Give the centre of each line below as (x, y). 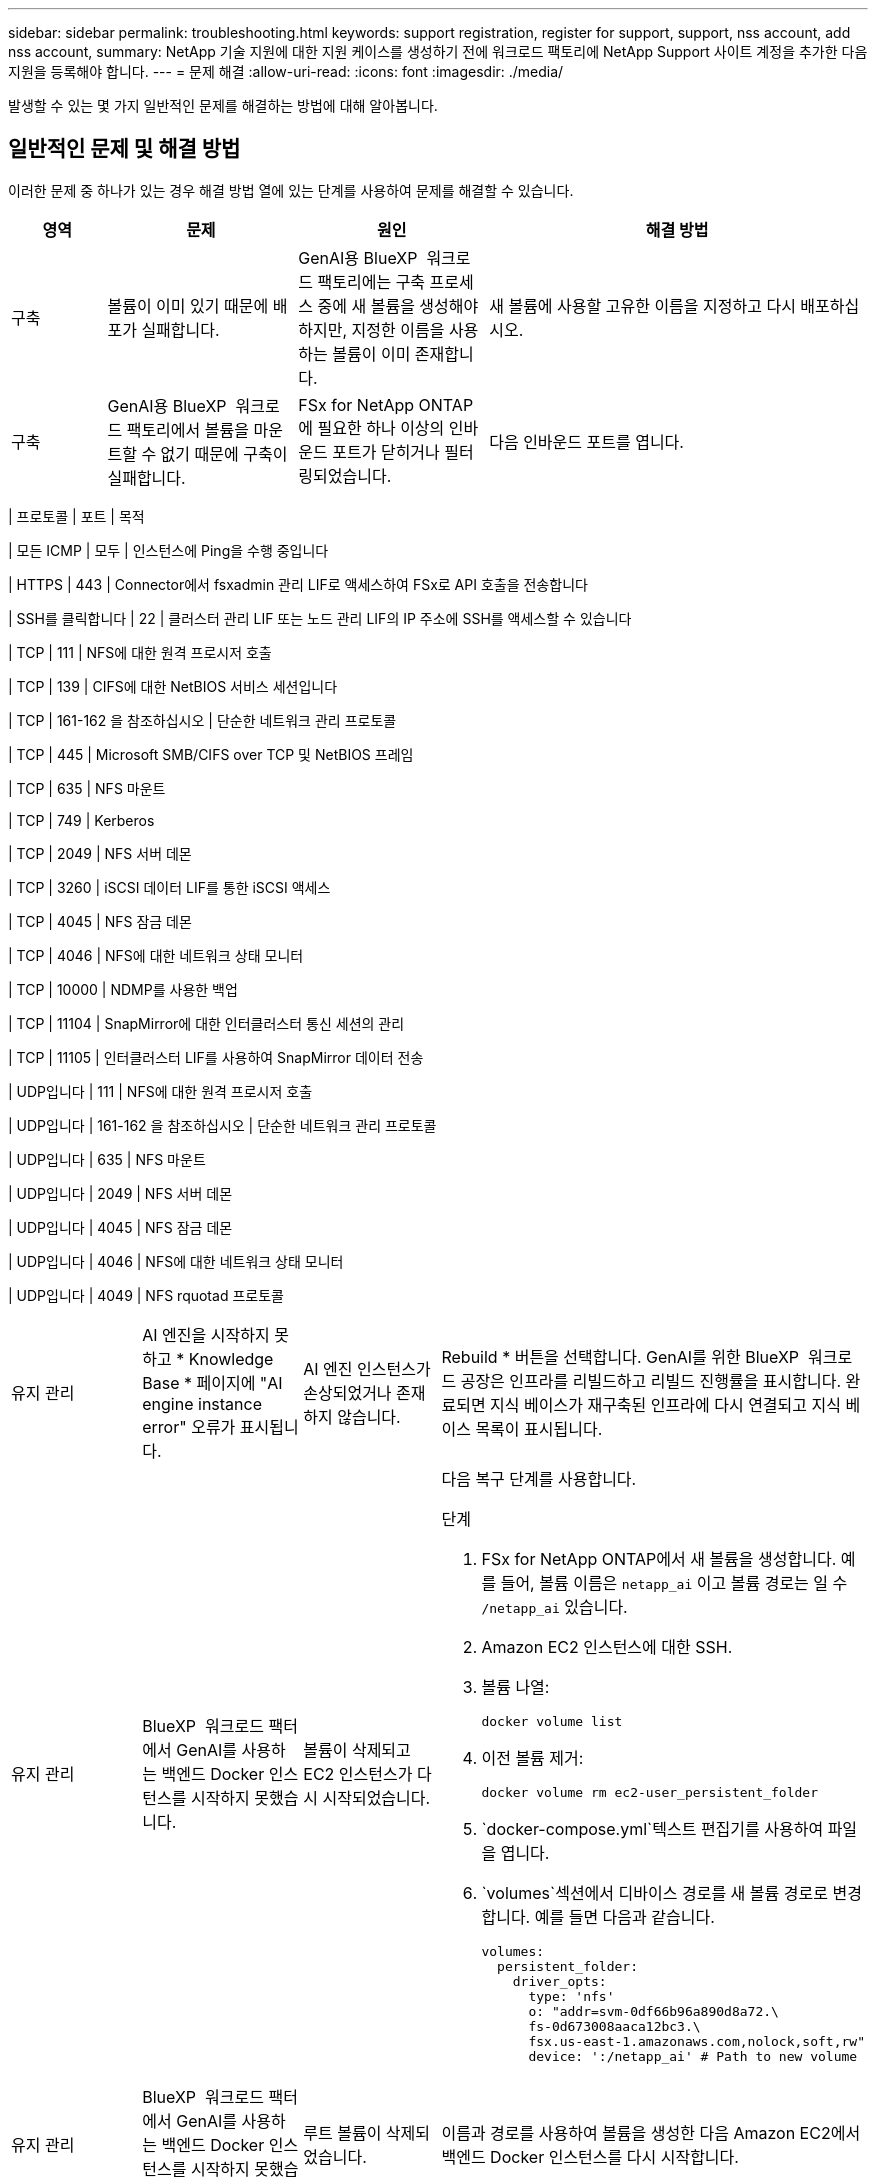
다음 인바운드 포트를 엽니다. (586, 441)
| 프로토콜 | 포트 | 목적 (76, 516)
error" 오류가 (189, 1426)
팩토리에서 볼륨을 (187, 429)
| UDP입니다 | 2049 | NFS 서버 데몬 (120, 1193)
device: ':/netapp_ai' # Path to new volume (693, 2056)
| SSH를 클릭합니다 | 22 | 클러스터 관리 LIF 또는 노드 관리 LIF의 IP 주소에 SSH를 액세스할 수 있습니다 (320, 618)
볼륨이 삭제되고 (357, 1749)
